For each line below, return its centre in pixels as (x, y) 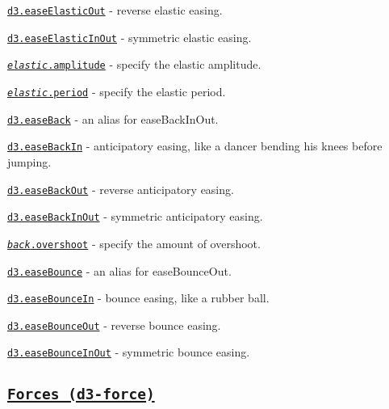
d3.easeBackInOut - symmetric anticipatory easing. (135, 216)
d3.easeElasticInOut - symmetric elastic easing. (130, 37)
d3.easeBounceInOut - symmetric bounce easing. (129, 352)
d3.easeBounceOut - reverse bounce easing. (114, 325)
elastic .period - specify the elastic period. (117, 91)
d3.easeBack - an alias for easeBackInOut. (113, 118)
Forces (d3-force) (81, 394)
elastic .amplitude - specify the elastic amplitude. (134, 64)
